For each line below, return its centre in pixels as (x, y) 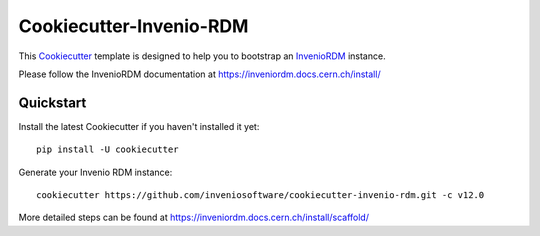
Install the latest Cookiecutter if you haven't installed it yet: (139, 126)
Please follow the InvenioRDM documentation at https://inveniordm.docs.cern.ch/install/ (199, 74)
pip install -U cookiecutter (107, 149)
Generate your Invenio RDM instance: (95, 172)
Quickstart (52, 102)
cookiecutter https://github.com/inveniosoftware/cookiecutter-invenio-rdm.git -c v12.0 (260, 195)
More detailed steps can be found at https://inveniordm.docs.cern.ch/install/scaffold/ (194, 217)
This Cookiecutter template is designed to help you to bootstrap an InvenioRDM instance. (202, 56)
